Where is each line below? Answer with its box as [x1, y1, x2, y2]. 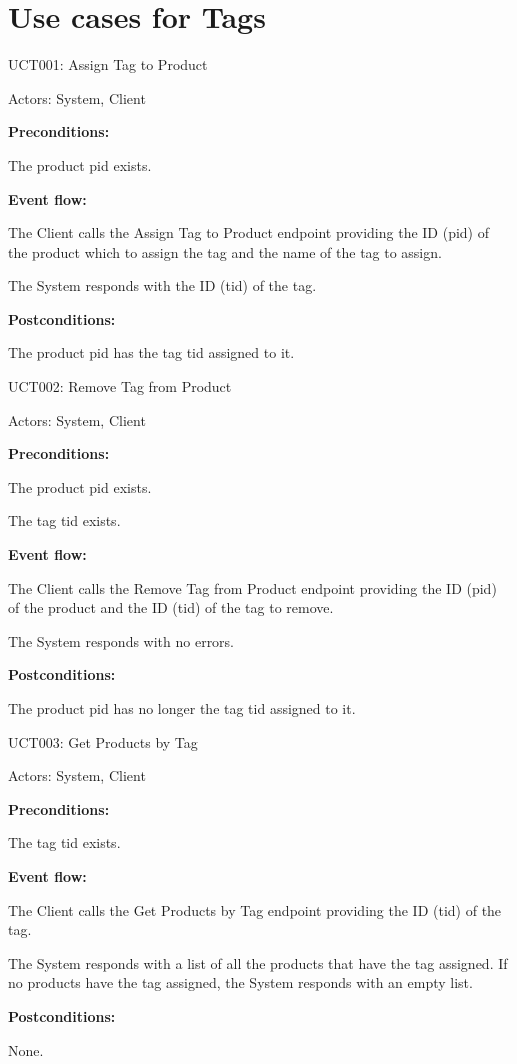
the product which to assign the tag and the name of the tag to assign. [8, 241, 442, 262]
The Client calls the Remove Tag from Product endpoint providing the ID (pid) [8, 577, 497, 598]
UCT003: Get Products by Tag [8, 731, 198, 752]
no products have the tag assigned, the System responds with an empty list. [8, 972, 473, 993]
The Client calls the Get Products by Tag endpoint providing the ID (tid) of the [8, 899, 502, 920]
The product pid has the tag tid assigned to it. [8, 342, 295, 363]
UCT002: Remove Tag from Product [8, 376, 232, 397]
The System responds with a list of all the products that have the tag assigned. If [8, 952, 508, 973]
